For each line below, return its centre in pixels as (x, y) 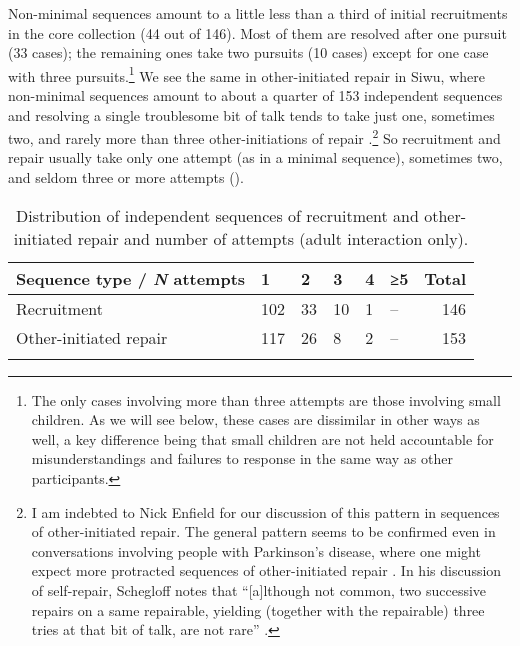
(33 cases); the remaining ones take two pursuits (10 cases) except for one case (248, 52)
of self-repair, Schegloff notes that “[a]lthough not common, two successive (259, 590)
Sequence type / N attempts (131, 278)
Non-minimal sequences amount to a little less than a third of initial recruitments (258, 13)
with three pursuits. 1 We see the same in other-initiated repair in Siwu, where (246, 74)
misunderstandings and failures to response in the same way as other (242, 458)
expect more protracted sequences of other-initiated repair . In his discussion (266, 570)
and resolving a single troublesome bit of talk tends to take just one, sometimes (251, 114)
